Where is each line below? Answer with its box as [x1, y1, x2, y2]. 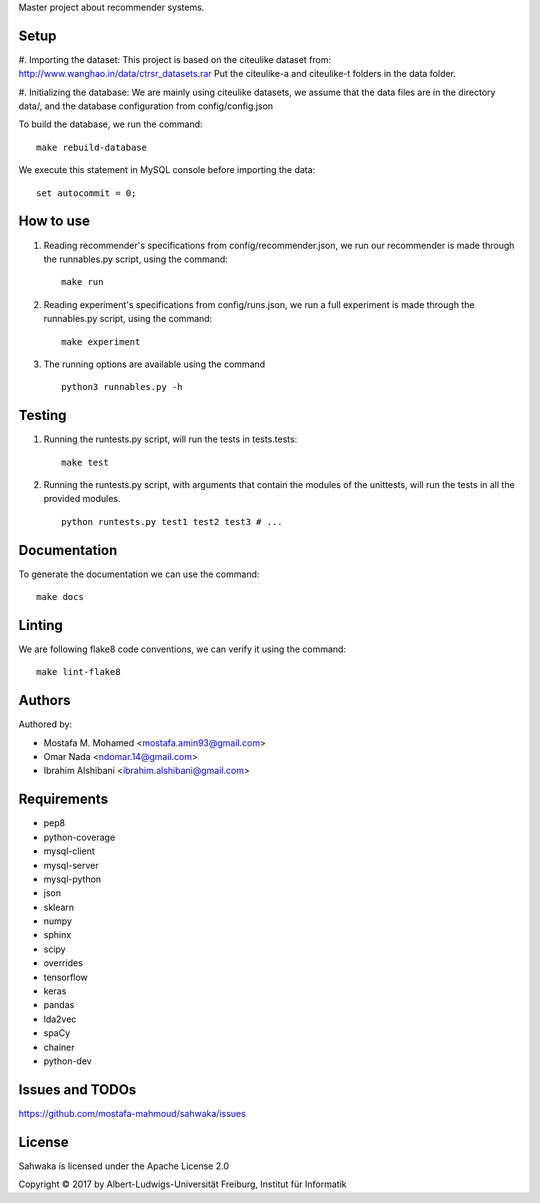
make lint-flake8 [36, 666, 121, 678]
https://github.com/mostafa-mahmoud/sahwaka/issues [18, 1107, 247, 1119]
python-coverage [43, 831, 116, 843]
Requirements [18, 791, 109, 808]
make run [61, 276, 104, 288]
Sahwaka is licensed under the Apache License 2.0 [18, 1160, 230, 1172]
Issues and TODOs [18, 1081, 137, 1098]
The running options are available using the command [43, 358, 266, 370]
